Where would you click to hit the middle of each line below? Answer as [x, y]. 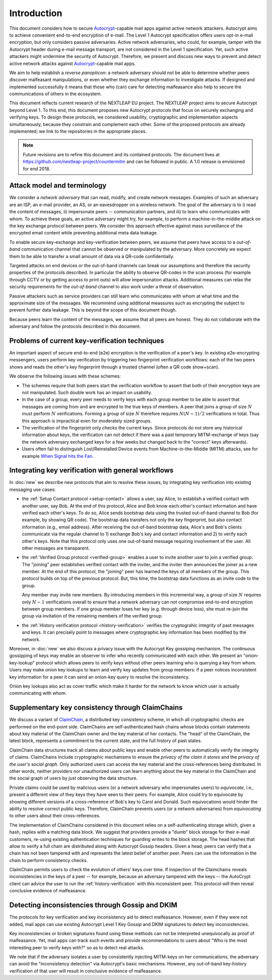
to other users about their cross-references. [55, 816]
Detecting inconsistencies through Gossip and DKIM [93, 905]
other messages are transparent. [56, 548]
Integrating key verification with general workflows [91, 471]
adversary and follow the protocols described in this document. [75, 326]
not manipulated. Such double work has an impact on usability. [87, 392]
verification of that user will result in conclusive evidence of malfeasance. [86, 971]
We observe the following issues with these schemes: [65, 376]
